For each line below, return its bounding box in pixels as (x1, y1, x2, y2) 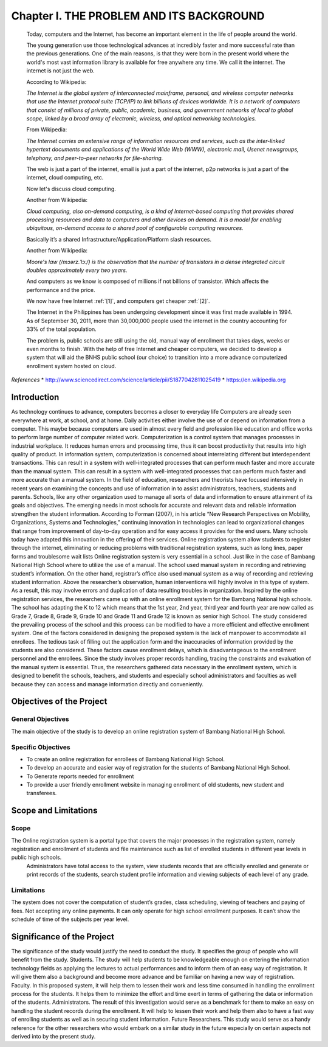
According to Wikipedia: (26, 78, 87, 85)
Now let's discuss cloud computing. (26, 185, 117, 192)
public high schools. (11, 854, 62, 861)
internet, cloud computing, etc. (26, 174, 104, 181)
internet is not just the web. (26, 67, 95, 74)
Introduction (11, 392, 60, 403)
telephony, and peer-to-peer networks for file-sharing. (26, 154, 163, 161)
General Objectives (11, 715, 69, 723)
